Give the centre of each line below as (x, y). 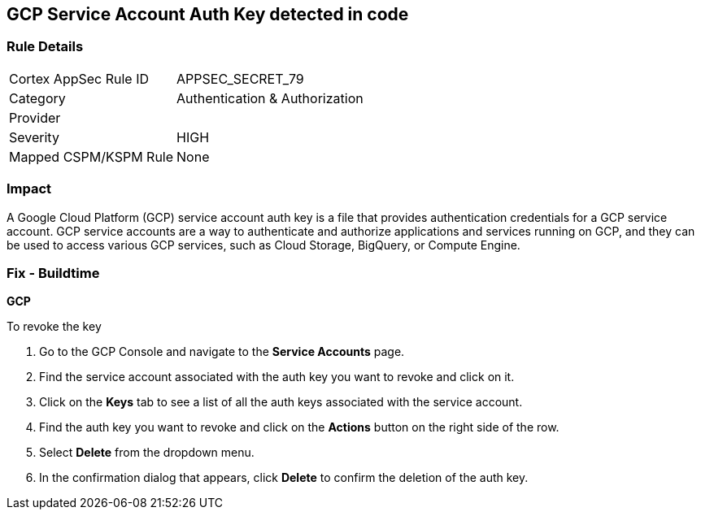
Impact (29, 189)
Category (37, 98)
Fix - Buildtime (53, 273)
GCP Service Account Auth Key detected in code (208, 14)
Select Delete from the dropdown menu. (147, 453)
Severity (34, 137)
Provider (35, 117)
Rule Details (45, 47)
